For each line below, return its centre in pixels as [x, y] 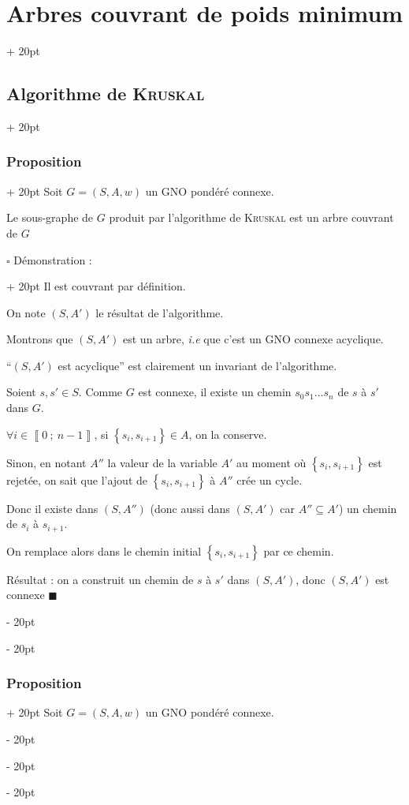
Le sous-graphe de [50, 217]
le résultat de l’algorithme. [160, 312]
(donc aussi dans [190, 508]
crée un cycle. [270, 479]
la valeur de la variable [162, 462]
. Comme [100, 392]
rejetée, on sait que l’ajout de [77, 479]
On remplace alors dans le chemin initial [104, 550]
